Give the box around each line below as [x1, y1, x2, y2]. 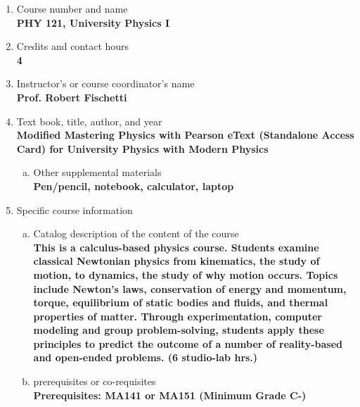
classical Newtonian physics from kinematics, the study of [33, 253, 320, 268]
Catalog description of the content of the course [33, 226, 239, 241]
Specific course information [16, 202, 133, 217]
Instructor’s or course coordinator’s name [16, 76, 195, 91]
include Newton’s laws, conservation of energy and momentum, [33, 281, 347, 296]
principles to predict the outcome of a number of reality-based [33, 336, 342, 351]
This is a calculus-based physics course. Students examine [33, 239, 319, 254]
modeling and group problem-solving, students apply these [33, 323, 324, 337]
